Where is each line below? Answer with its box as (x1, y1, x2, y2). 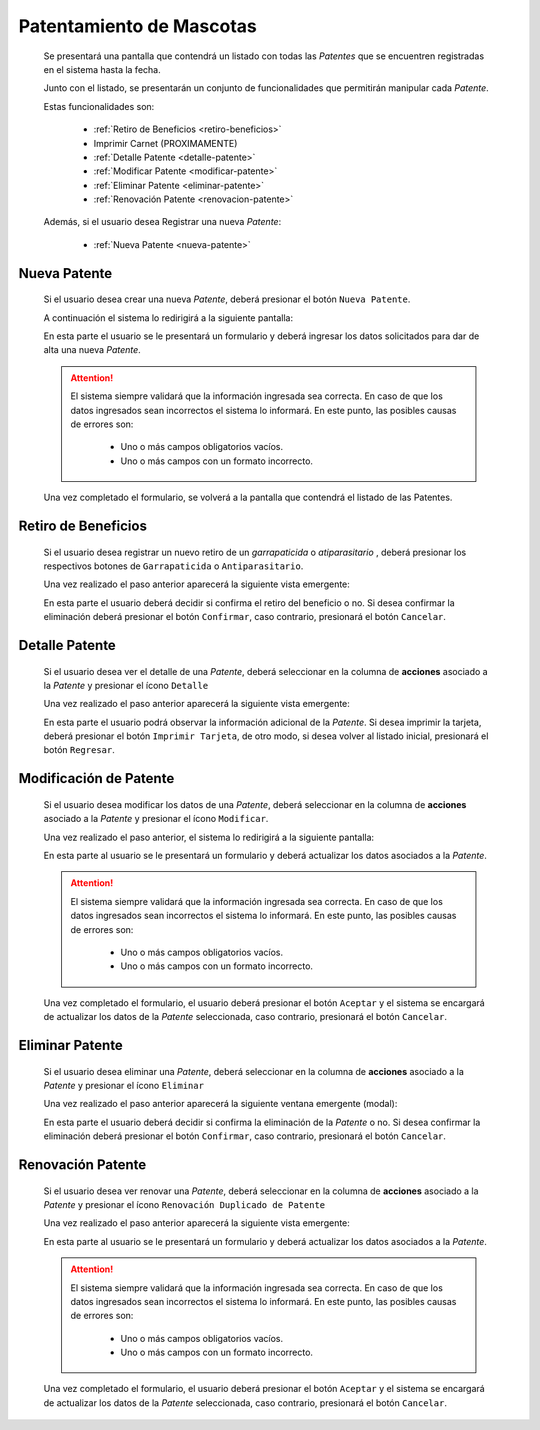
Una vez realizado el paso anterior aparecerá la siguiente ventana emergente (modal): (43, 1098, 398, 1110)
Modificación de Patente (18, 770, 175, 787)
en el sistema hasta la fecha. (43, 63, 161, 75)
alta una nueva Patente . (43, 344, 142, 356)
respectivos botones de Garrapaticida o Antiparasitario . (43, 560, 304, 572)
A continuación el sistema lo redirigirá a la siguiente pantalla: (43, 311, 294, 324)
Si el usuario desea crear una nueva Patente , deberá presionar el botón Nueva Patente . (43, 293, 411, 305)
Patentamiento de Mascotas (18, 15, 257, 37)
